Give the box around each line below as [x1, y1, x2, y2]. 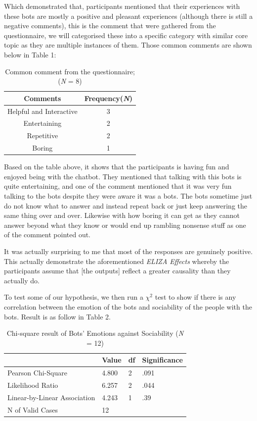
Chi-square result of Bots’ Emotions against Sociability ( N [6, 328, 184, 338]
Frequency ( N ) [84, 93, 132, 103]
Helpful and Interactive [7, 105, 78, 116]
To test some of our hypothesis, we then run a [4, 292, 143, 302]
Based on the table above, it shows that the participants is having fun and [4, 161, 229, 172]
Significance [142, 355, 183, 365]
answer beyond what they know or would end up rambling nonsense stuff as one [4, 219, 246, 230]
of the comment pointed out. [4, 229, 90, 240]
